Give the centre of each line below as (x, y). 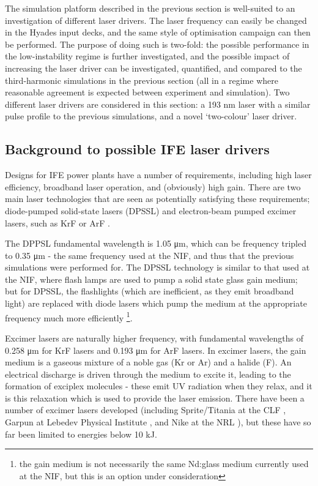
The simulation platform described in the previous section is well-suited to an (150, 8)
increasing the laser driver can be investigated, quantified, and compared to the (153, 68)
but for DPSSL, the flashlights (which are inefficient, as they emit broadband (150, 291)
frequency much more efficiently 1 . (69, 316)
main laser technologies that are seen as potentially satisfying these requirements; (157, 199)
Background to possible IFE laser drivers (137, 149)
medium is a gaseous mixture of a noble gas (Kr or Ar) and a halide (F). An (148, 362)
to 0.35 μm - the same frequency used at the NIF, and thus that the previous (150, 255)
